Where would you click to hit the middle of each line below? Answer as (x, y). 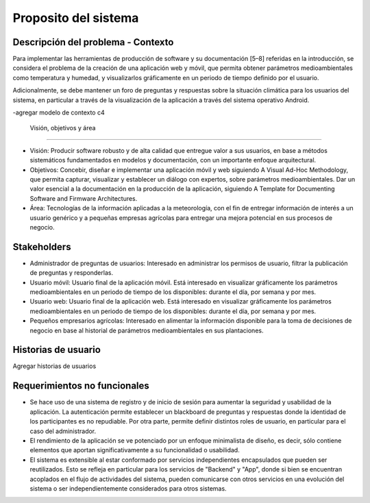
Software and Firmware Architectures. (84, 198)
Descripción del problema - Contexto (93, 42)
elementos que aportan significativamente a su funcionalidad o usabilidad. (135, 450)
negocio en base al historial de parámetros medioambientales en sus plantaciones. (147, 330)
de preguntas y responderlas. (71, 273)
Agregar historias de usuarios (54, 366)
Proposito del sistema (76, 18)
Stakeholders (42, 247)
